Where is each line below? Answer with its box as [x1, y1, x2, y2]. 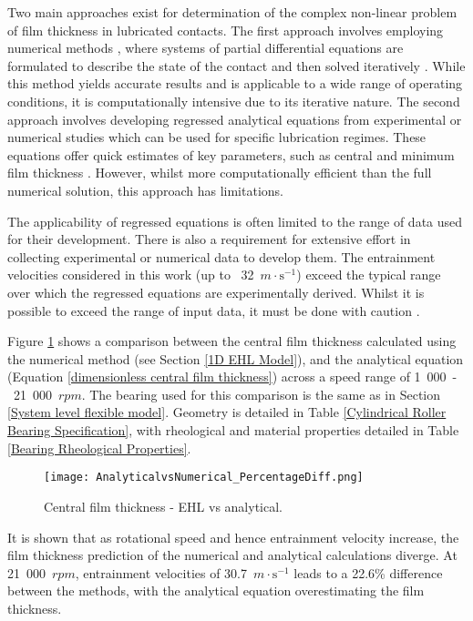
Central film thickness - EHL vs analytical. [44, 496, 283, 515]
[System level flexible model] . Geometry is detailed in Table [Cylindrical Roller [7, 402, 447, 422]
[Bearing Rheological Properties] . [7, 438, 191, 457]
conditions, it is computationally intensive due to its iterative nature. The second [7, 91, 460, 110]
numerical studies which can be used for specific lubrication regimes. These [7, 127, 427, 147]
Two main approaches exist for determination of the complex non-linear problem [7, 3, 458, 21]
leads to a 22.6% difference [293, 563, 443, 582]
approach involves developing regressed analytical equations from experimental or [7, 109, 462, 128]
